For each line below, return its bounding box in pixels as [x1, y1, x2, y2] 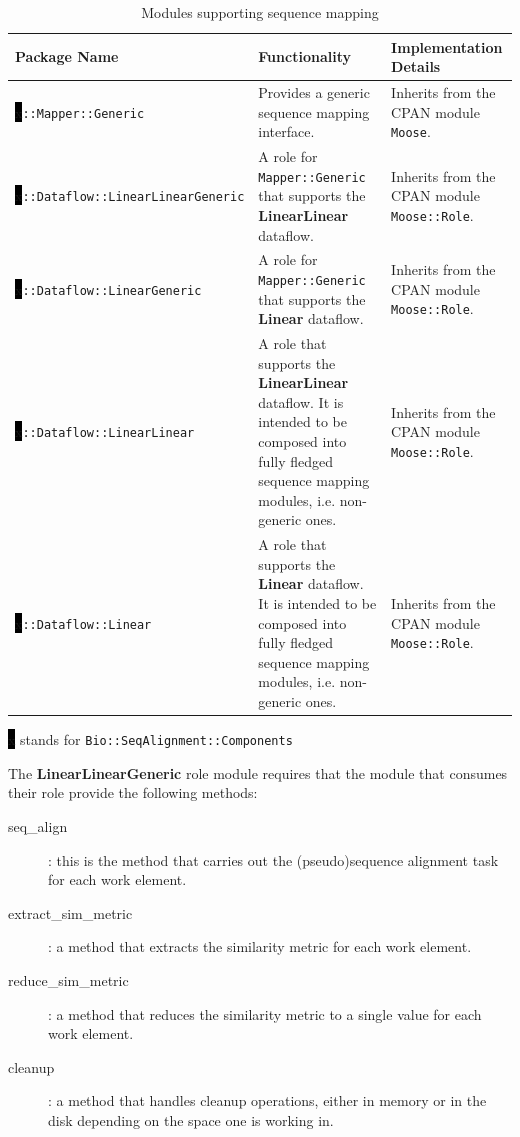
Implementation [391, 36, 503, 57]
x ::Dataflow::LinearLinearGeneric [15, 185, 245, 206]
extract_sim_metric [8, 902, 133, 923]
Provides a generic [258, 82, 370, 103]
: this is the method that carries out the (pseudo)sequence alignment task [48, 849, 499, 870]
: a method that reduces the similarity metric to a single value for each [48, 1003, 482, 1024]
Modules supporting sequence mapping [141, 2, 379, 22]
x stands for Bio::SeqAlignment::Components [8, 729, 293, 750]
